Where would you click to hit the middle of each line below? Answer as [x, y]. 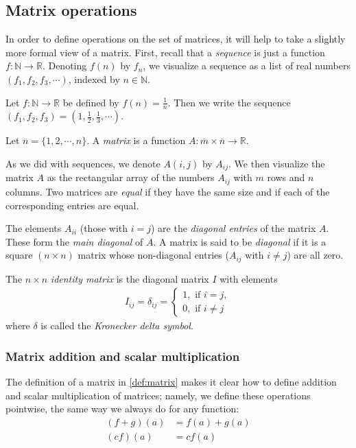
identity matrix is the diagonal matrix [130, 278]
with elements [249, 278]
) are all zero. [315, 255]
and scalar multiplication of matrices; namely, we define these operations [158, 395]
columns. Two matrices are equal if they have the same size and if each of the [168, 191]
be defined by [91, 102]
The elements [34, 228]
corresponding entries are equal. [72, 205]
